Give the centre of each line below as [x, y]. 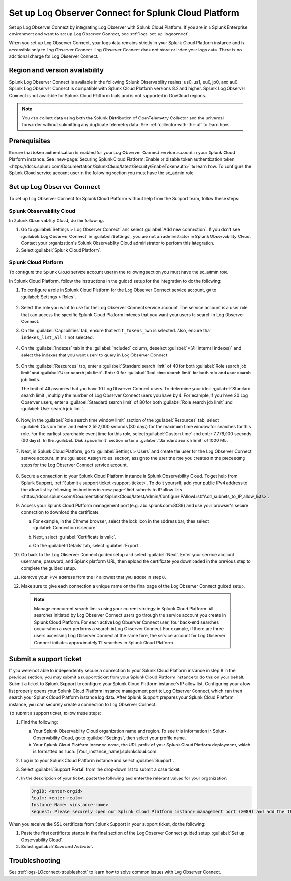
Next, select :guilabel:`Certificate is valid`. [75, 537]
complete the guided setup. [48, 568]
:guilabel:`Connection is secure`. [65, 528]
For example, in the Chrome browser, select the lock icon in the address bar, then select [121, 521]
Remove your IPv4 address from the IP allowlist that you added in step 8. [94, 577]
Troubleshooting [35, 860]
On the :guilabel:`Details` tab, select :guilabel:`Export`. [87, 546]
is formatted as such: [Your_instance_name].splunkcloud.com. [95, 751]
